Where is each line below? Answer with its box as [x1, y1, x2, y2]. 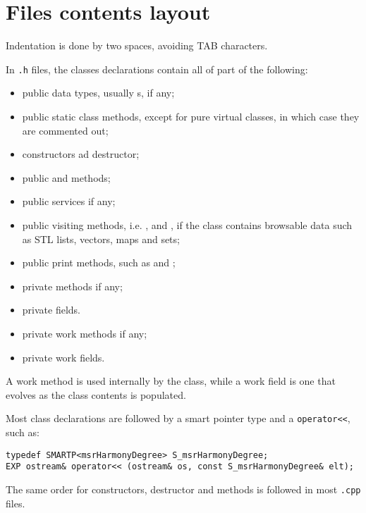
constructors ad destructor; [22, 147, 140, 161]
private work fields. [22, 350, 105, 364]
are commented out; [22, 123, 109, 137]
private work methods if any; [22, 326, 147, 340]
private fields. [22, 302, 80, 317]
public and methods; [22, 170, 111, 185]
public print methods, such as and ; [22, 255, 176, 270]
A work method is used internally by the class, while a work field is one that [6, 373, 336, 388]
